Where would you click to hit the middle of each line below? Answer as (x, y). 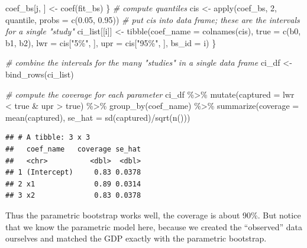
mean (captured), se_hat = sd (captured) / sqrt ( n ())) (98, 117)
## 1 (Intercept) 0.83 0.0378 (73, 173)
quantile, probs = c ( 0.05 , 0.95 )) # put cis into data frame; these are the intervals (153, 19)
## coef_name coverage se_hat (73, 149)
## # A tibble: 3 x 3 (48, 138)
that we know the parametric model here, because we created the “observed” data (154, 226)
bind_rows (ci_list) (40, 74)
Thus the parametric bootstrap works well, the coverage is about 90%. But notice (153, 215)
